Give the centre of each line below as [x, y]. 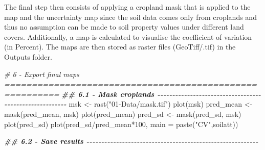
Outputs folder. [28, 56]
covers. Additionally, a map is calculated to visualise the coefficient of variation [128, 36]
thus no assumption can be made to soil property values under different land [124, 27]
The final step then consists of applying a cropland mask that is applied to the [127, 7]
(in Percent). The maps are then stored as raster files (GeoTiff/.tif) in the [120, 47]
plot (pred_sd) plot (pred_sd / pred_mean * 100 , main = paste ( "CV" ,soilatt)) [121, 124]
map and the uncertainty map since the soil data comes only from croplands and [130, 17]
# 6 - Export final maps [42, 74]
